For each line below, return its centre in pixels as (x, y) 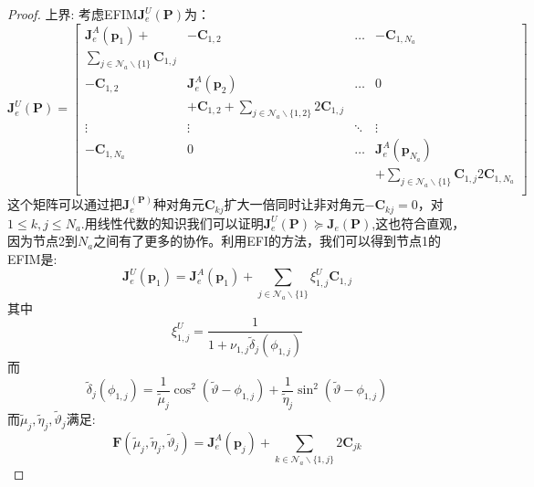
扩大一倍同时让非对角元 (294, 204)
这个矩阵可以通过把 (65, 204)
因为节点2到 (42, 241)
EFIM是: (32, 258)
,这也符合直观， (419, 222)
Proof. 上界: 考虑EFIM (73, 14)
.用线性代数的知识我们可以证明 (172, 222)
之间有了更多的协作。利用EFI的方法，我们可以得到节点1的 (267, 241)
